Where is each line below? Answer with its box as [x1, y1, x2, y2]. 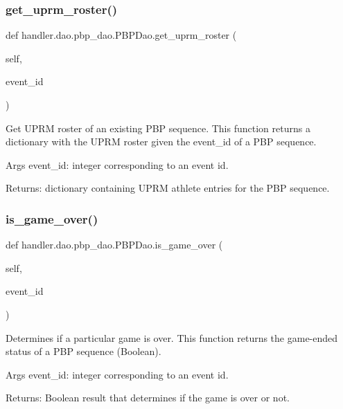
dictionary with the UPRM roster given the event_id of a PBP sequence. [6, 134, 317, 149]
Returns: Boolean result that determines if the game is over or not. [6, 390, 290, 405]
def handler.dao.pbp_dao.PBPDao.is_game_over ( [6, 237, 223, 252]
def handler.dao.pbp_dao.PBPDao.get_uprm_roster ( [6, 28, 237, 42]
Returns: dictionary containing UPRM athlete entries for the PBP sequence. [6, 181, 330, 195]
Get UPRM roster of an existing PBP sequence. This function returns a [6, 120, 310, 135]
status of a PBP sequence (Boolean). [6, 344, 161, 358]
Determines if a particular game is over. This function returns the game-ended [6, 330, 338, 345]
